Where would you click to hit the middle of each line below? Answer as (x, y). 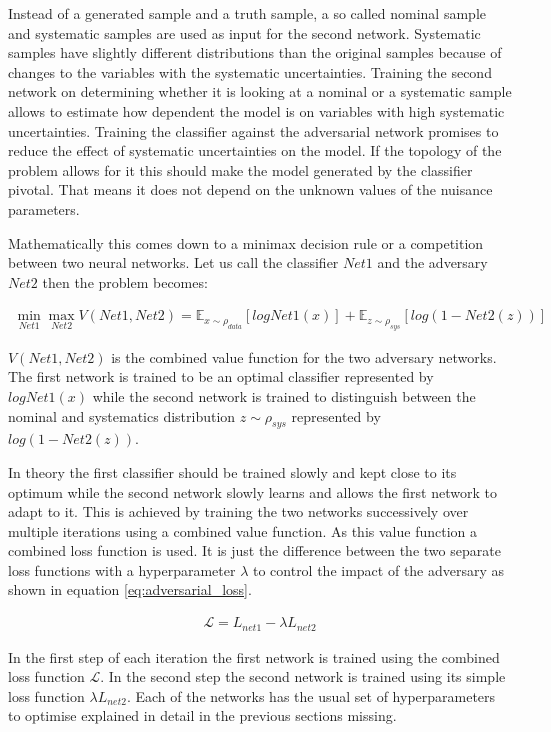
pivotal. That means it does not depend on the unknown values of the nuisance (250, 189)
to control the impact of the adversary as (378, 569)
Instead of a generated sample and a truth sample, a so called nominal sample (247, 13)
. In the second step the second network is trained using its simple (303, 676)
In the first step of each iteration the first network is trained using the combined (254, 656)
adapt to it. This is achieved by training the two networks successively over (238, 511)
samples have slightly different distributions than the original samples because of (255, 52)
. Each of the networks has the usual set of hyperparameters (311, 695)
